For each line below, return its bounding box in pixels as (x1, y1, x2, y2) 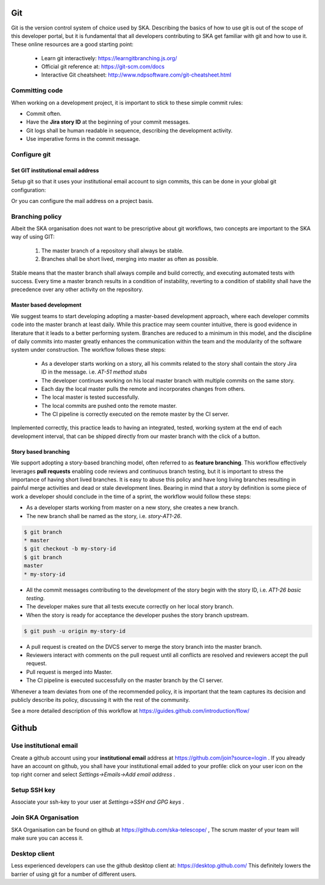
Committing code (11, 86, 63, 95)
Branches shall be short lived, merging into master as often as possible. (41, 255, 218, 263)
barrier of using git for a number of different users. (11, 871, 137, 878)
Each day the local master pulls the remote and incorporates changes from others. (41, 385, 246, 392)
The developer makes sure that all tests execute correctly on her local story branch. (26, 603, 234, 610)
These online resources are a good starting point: (11, 41, 134, 48)
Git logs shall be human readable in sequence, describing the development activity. (26, 127, 233, 134)
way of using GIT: (11, 233, 55, 240)
